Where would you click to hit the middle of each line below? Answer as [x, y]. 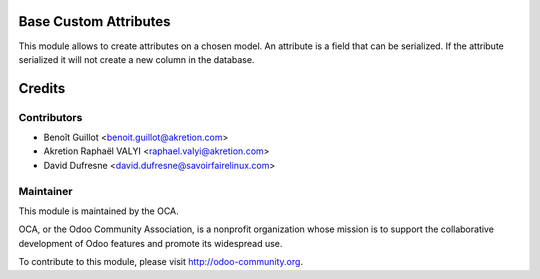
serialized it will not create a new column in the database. [136, 59]
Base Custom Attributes [94, 21]
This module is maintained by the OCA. [98, 211]
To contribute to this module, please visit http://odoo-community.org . [161, 262]
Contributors [50, 117]
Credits [42, 88]
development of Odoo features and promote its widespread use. [150, 243]
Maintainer [45, 191]
